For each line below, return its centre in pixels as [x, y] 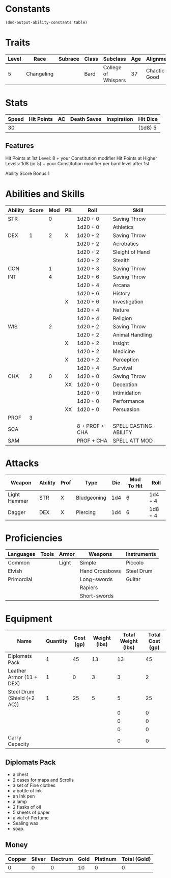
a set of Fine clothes [34, 785]
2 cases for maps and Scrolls [43, 780]
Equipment [29, 619]
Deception [125, 384]
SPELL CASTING [133, 426]
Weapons [100, 554]
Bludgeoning [91, 498]
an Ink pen [24, 796]
